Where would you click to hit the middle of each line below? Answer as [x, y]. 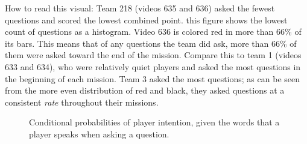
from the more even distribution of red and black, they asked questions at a [145, 90]
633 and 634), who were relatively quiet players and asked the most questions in [153, 66]
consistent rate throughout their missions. [82, 102]
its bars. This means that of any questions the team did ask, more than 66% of [151, 43]
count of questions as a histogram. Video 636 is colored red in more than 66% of [153, 31]
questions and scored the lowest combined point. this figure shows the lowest [146, 19]
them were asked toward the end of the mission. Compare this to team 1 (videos [153, 55]
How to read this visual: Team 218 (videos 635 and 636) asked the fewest [140, 8]
